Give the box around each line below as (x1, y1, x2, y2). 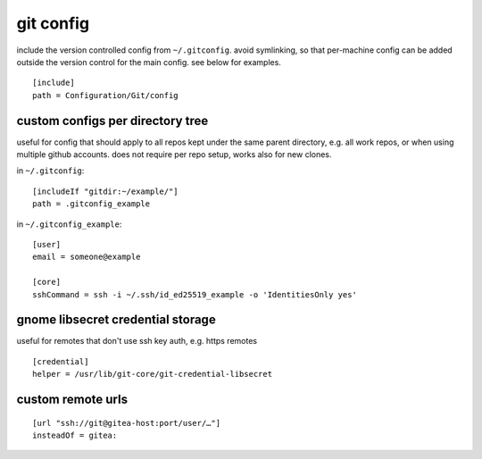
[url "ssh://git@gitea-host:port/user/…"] (32, 418, 221, 428)
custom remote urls (16, 392, 129, 407)
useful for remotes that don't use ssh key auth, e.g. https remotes (16, 336, 258, 346)
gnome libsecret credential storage (16, 313, 216, 328)
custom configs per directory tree (16, 113, 209, 129)
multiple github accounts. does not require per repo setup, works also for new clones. (16, 149, 332, 160)
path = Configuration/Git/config (32, 90, 179, 100)
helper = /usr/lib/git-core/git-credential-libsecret (32, 369, 272, 380)
